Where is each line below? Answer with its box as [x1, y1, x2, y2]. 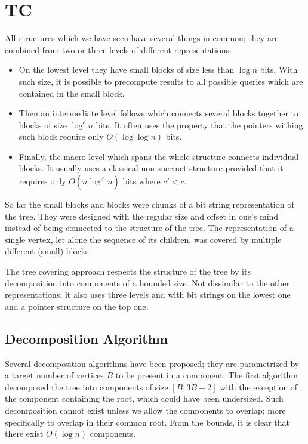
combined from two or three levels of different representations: [5, 43, 232, 55]
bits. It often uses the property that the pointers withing [96, 118, 303, 131]
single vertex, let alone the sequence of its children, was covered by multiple [5, 233, 282, 245]
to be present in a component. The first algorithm [115, 369, 298, 381]
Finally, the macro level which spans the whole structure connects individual [19, 150, 299, 162]
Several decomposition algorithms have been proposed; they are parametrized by [5, 357, 300, 369]
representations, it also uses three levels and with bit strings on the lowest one [5, 288, 291, 301]
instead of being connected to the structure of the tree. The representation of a [5, 221, 294, 234]
